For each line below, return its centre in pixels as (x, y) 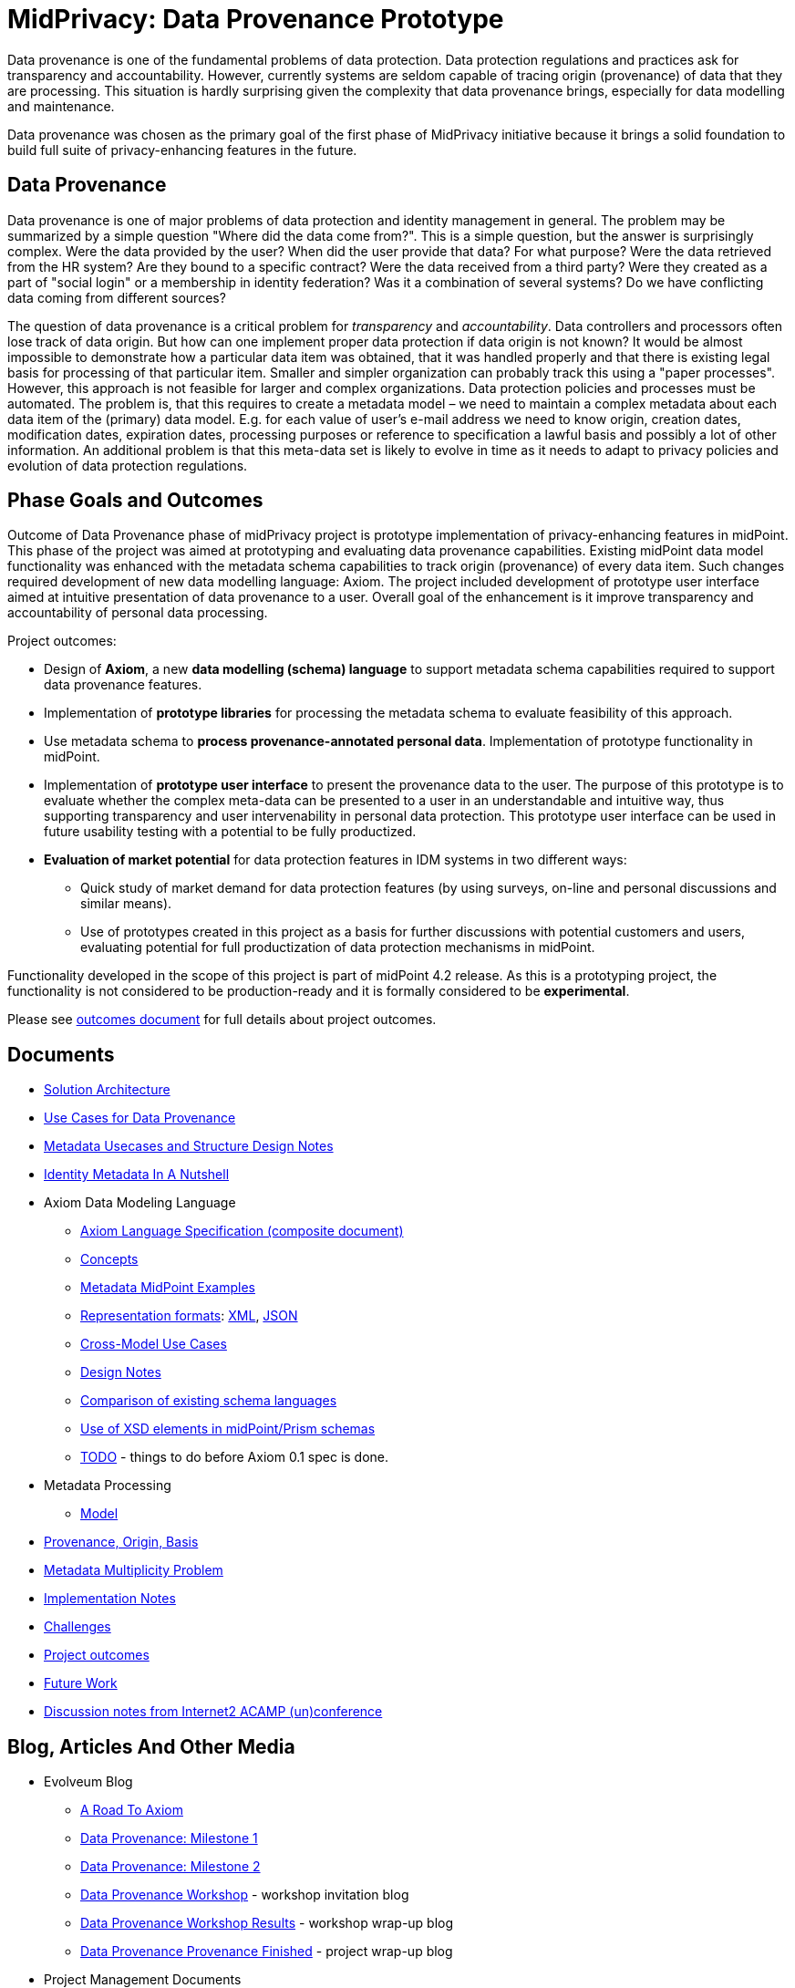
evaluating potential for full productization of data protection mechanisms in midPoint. (338, 947)
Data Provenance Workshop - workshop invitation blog (245, 1895)
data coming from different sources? (117, 297)
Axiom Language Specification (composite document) (242, 1231)
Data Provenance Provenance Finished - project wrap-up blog (267, 1952)
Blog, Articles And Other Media (151, 1746)
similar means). (126, 904)
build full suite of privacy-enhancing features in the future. (182, 150)
